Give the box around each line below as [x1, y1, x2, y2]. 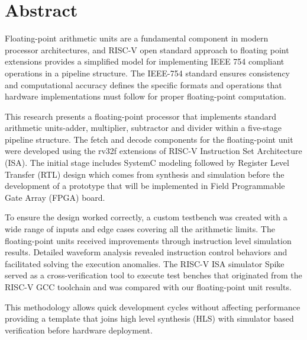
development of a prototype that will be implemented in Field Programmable [5, 179, 285, 192]
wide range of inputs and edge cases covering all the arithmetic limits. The [5, 223, 275, 235]
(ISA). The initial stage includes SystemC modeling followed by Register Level [5, 156, 289, 169]
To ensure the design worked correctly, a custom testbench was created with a [5, 211, 287, 223]
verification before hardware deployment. [5, 323, 153, 336]
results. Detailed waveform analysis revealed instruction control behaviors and [5, 246, 287, 258]
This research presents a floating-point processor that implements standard [5, 110, 276, 122]
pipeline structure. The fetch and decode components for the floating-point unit [5, 133, 293, 145]
